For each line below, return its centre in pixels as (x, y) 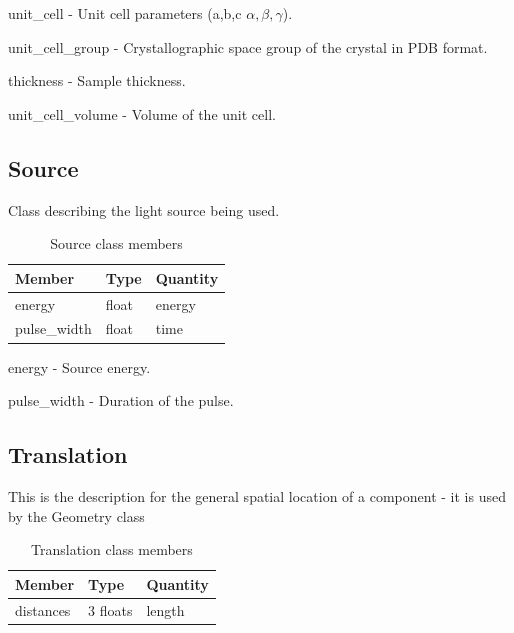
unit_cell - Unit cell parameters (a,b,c (125, 13)
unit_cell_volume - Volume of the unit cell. (142, 113)
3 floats (110, 609)
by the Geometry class (76, 515)
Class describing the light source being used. (144, 209)
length (165, 609)
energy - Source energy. (79, 366)
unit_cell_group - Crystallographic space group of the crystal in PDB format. (248, 46)
